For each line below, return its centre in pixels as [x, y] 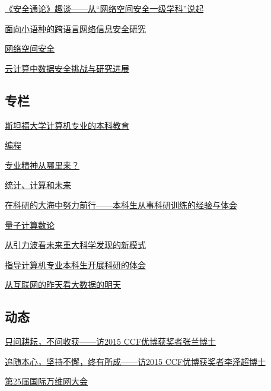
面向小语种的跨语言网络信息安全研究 [75, 28]
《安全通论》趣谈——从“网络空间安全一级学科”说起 [104, 8]
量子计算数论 [30, 225]
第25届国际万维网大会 [46, 381]
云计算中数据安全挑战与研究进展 [67, 68]
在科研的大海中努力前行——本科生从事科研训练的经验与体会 [121, 204]
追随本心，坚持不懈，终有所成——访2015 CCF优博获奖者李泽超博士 [135, 361]
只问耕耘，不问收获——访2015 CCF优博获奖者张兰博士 [111, 341]
